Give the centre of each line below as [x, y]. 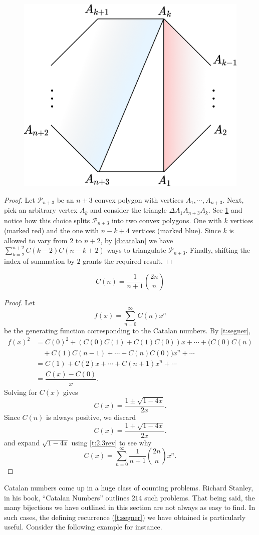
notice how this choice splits [47, 220]
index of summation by [39, 261]
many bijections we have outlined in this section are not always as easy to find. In [130, 507]
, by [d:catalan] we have [137, 240]
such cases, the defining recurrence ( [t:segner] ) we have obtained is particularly [125, 517]
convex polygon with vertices [139, 199]
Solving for [21, 392]
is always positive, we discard [91, 417]
